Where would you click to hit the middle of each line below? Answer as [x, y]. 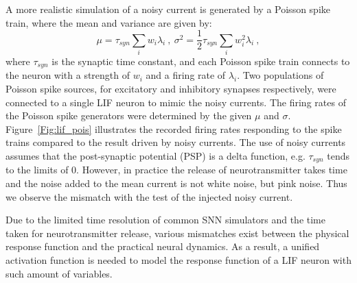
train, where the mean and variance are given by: [109, 22]
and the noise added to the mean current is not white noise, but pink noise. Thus [176, 183]
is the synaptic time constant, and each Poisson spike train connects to [201, 61]
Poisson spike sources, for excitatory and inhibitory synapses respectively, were [171, 89]
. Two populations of [280, 75]
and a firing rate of [186, 75]
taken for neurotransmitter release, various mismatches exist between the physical [177, 233]
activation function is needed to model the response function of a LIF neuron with [178, 260]
